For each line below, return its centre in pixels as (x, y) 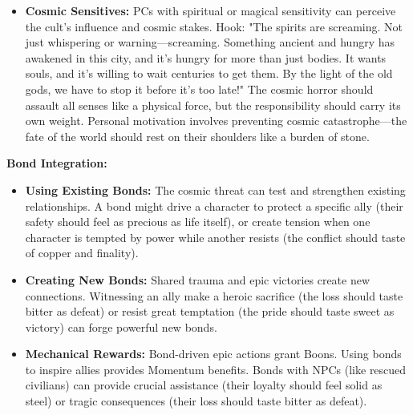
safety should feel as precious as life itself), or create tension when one (198, 222)
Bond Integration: (57, 163)
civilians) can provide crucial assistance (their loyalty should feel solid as (204, 385)
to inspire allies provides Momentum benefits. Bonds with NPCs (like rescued (216, 369)
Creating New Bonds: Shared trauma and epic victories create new (198, 279)
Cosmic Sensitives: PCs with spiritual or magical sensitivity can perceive (211, 10)
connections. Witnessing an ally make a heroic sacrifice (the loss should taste (214, 295)
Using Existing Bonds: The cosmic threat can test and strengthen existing (215, 189)
